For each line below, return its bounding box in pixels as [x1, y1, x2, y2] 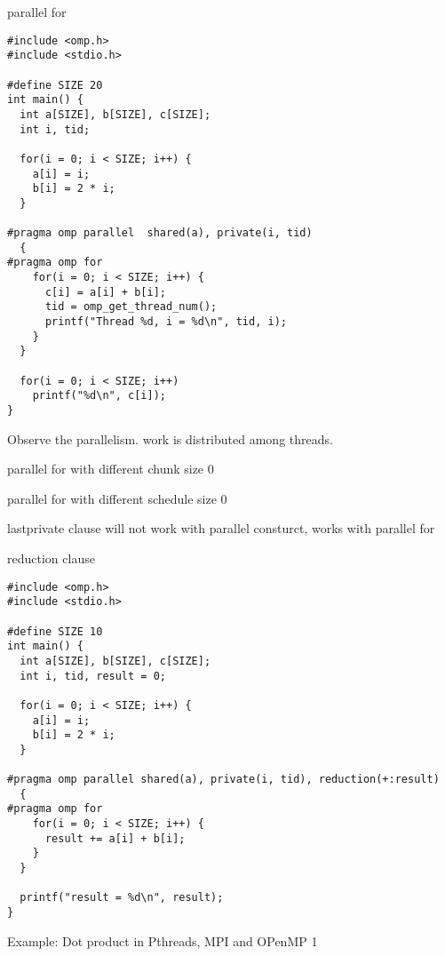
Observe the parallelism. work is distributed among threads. [7, 429, 333, 448]
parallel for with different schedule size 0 [7, 489, 227, 507]
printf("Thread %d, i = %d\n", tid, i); [44, 315, 287, 329]
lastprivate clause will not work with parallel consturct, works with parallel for [7, 519, 435, 538]
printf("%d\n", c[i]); [32, 389, 166, 402]
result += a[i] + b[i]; [44, 832, 186, 845]
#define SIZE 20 [7, 78, 103, 92]
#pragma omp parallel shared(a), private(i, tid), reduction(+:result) [7, 773, 440, 786]
